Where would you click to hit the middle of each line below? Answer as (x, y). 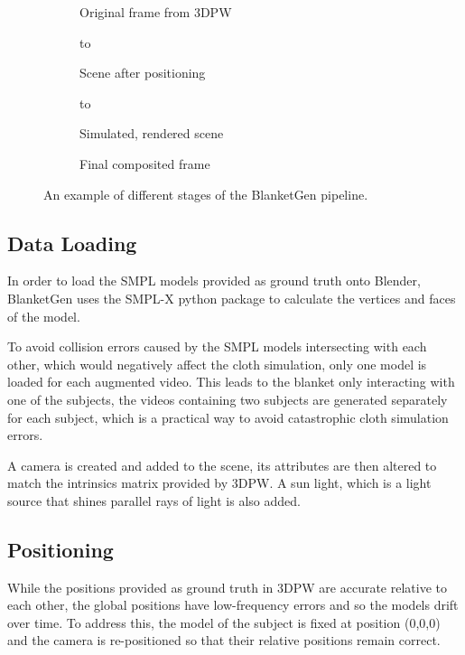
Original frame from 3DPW (156, 12)
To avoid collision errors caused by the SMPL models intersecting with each (217, 346)
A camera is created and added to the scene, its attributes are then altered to (222, 465)
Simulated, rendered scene (152, 133)
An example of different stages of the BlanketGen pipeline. (206, 194)
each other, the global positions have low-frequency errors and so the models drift (233, 605)
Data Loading (72, 243)
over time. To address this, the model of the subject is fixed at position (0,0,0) (224, 622)
